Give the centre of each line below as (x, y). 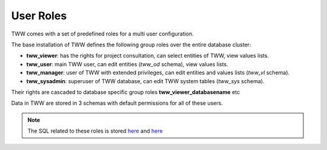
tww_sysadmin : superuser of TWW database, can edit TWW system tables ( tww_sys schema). (145, 81)
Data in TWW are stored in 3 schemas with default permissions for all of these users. (117, 103)
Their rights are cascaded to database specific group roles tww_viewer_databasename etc (126, 92)
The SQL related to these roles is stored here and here (95, 131)
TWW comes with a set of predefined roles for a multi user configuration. (102, 34)
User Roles (39, 16)
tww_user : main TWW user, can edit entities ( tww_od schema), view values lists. (127, 64)
